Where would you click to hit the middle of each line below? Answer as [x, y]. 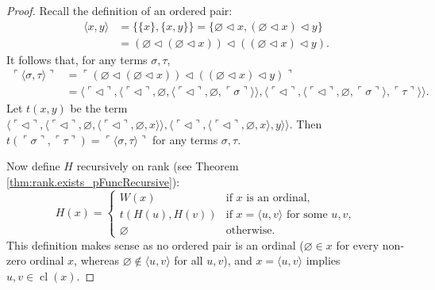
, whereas [96, 260]
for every [358, 244]
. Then [306, 123]
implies [323, 260]
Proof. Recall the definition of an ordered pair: [119, 10]
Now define [33, 166]
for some [307, 214]
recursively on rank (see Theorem [158, 166]
